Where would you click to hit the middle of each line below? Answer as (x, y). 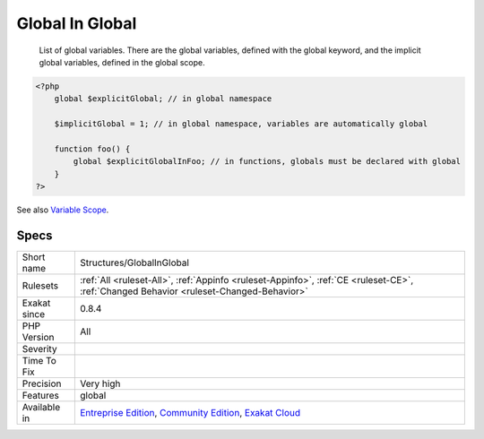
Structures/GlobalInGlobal (134, 263)
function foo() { (92, 149)
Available (41, 407)
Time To (39, 360)
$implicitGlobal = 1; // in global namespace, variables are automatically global (241, 124)
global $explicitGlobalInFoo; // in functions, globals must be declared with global (267, 162)
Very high (100, 383)
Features (41, 395)
